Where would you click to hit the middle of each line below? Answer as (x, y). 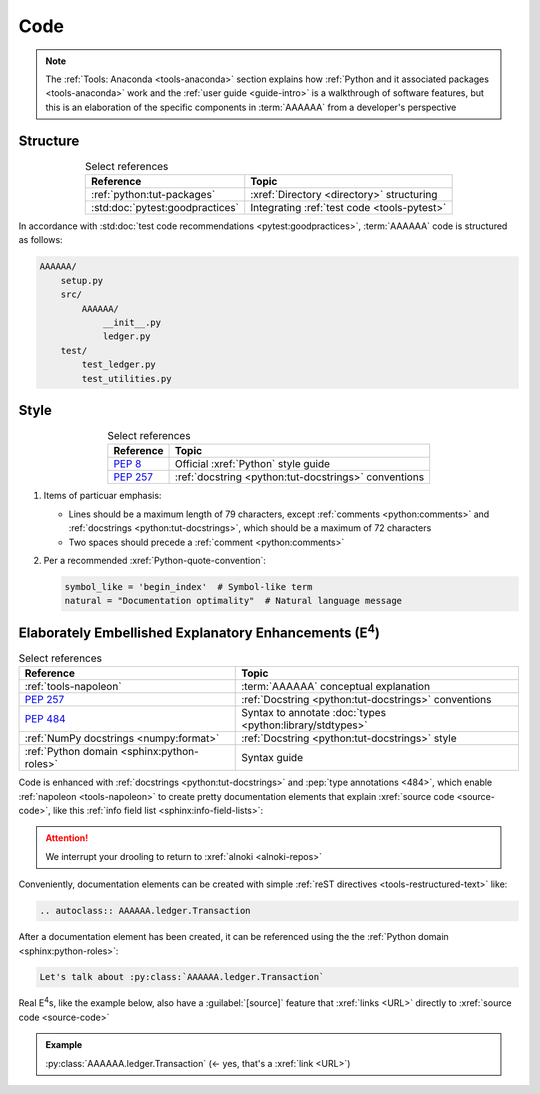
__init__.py (132, 322)
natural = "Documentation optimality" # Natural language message (233, 601)
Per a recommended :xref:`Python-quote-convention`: (155, 560)
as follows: (41, 240)
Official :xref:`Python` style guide (252, 464)
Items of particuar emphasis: (102, 496)
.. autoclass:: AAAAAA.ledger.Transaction (145, 911)
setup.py (82, 280)
